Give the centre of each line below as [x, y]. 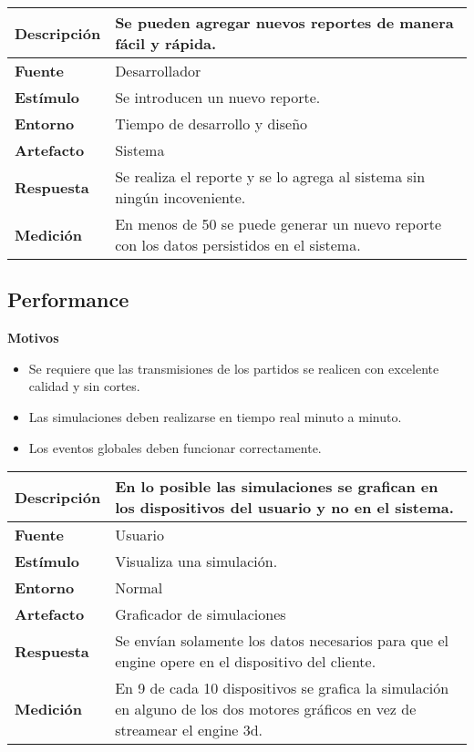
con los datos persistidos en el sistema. [238, 245]
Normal [139, 588]
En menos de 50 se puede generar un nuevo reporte [278, 224]
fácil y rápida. [166, 43]
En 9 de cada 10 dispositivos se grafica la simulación [282, 688]
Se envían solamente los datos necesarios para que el [282, 641]
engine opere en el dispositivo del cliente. [246, 662]
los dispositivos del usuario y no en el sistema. [284, 508]
